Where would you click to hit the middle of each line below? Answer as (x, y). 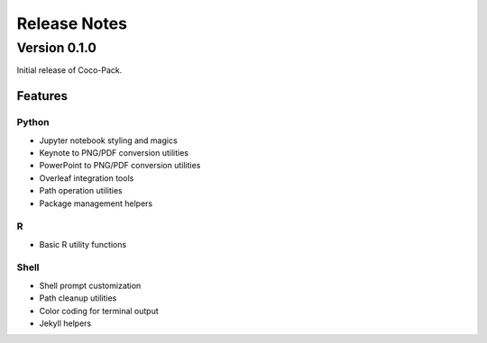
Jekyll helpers (65, 323)
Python (33, 122)
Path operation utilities (81, 191)
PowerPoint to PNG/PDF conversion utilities (120, 166)
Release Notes (72, 23)
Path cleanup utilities (78, 298)
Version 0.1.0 (56, 48)
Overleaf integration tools (87, 178)
